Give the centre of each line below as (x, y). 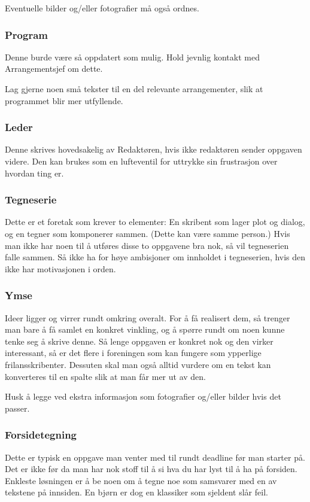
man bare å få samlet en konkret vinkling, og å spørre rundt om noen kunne (145, 329)
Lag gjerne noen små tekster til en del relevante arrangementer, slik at (134, 89)
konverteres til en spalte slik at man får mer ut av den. (105, 376)
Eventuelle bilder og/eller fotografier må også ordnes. (102, 8)
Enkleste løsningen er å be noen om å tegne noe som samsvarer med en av (141, 480)
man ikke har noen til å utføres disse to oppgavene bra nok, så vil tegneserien (147, 245)
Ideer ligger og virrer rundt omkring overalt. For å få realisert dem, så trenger (148, 317)
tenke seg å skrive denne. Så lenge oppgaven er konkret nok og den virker (139, 341)
